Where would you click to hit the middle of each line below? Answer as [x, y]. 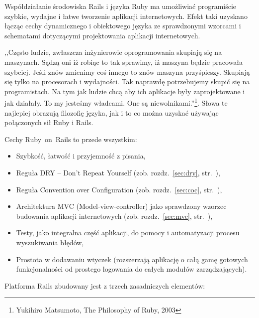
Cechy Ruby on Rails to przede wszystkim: [71, 139]
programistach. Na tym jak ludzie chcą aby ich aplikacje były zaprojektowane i [125, 91]
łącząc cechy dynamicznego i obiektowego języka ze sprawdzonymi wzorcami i [123, 26]
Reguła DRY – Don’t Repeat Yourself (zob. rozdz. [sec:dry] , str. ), [118, 172]
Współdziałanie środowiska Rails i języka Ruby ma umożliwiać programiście [121, 6]
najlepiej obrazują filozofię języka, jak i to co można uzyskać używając [112, 112]
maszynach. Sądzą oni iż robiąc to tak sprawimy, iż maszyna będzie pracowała [124, 62]
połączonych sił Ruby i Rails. [49, 122]
